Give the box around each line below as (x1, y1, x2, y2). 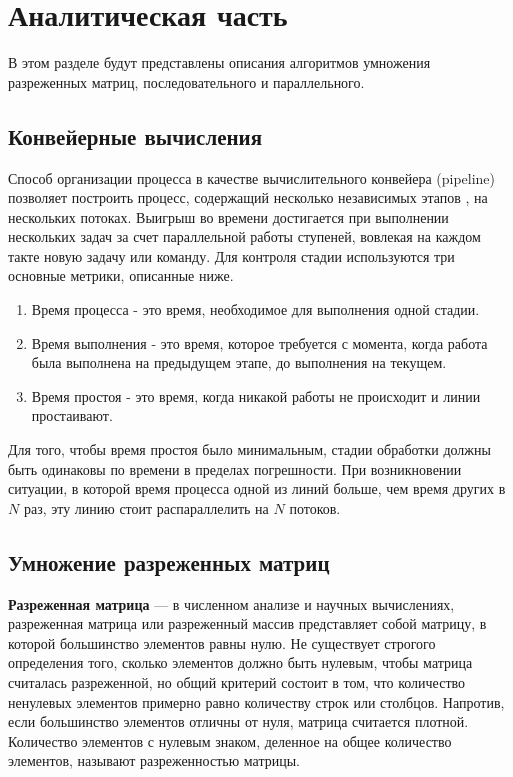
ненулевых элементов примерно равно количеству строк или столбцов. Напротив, (8, 691, 505, 712)
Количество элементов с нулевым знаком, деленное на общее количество (8, 730, 452, 751)
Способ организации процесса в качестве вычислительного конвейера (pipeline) (8, 167, 496, 188)
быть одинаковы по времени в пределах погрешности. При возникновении (8, 458, 462, 479)
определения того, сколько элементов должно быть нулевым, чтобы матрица (8, 652, 473, 673)
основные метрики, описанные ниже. (8, 265, 234, 286)
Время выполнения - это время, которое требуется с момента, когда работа (31, 332, 488, 353)
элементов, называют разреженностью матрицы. (8, 750, 300, 771)
